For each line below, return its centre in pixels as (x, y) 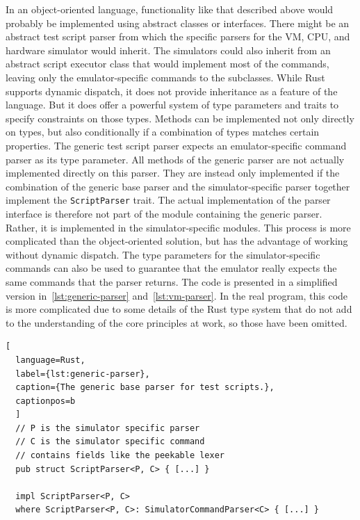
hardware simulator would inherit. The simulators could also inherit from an (168, 50)
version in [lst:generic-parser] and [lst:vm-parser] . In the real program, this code (177, 295)
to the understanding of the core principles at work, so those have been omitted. (177, 322)
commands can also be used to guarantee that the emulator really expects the (171, 268)
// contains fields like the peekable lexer (120, 456)
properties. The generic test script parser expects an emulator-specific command (176, 145)
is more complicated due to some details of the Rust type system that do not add (179, 309)
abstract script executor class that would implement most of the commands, (167, 64)
